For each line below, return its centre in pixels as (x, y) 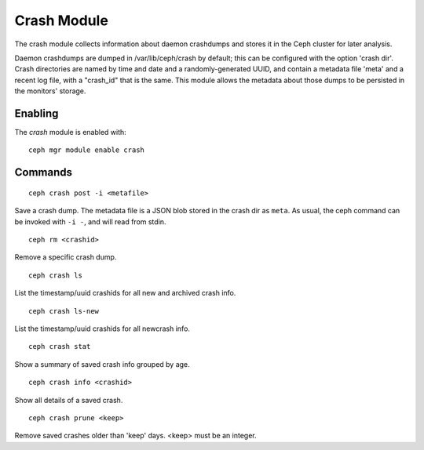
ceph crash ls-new (64, 311)
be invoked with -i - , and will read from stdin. (90, 221)
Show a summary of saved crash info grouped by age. (102, 364)
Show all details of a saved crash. (69, 400)
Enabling (37, 113)
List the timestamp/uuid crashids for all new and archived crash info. (125, 293)
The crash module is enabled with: (71, 132)
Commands (44, 172)
